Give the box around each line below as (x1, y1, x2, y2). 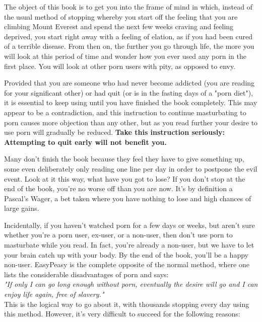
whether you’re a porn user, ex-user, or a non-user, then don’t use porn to (4, 229, 233, 240)
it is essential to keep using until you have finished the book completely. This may (4, 97, 257, 108)
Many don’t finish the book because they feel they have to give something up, (4, 153, 244, 164)
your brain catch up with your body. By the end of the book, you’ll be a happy (4, 249, 248, 260)
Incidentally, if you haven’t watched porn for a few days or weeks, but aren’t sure (4, 219, 255, 230)
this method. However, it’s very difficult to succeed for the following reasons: (4, 308, 240, 319)
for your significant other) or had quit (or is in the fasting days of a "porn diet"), (4, 87, 253, 98)
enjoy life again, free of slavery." (4, 289, 104, 299)
